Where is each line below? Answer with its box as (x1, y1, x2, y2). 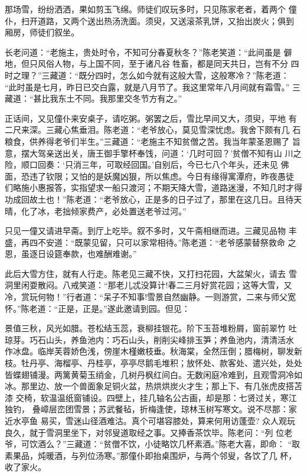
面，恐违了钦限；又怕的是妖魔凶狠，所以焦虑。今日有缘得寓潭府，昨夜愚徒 (5, 169, 294, 182)
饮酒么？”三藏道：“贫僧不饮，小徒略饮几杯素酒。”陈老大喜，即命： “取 (29, 438, 301, 450)
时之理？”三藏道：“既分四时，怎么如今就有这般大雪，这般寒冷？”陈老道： (5, 69, 289, 81)
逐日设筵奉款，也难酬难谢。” (29, 247, 137, 260)
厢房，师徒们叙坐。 (5, 26, 79, 38)
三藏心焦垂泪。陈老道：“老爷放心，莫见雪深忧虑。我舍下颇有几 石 (45, 123, 301, 136)
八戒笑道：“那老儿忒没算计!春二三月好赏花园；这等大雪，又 (62, 279, 292, 291)
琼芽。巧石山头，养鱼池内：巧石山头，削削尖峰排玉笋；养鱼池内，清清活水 (5, 333, 294, 345)
